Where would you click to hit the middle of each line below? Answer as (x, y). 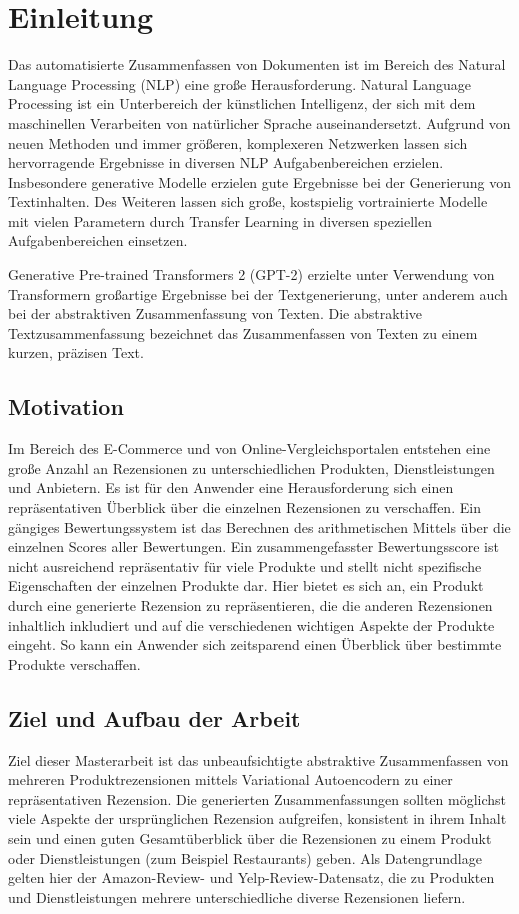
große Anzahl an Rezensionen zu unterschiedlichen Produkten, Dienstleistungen (251, 467)
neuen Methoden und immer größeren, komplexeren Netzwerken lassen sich (238, 142)
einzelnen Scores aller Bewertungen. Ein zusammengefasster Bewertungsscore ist (253, 546)
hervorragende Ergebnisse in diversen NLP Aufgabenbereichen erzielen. (226, 162)
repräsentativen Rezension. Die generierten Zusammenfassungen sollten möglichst (257, 798)
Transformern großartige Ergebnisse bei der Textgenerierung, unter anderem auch (258, 293)
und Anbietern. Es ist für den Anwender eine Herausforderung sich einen (231, 487)
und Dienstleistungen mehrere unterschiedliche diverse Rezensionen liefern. (237, 896)
